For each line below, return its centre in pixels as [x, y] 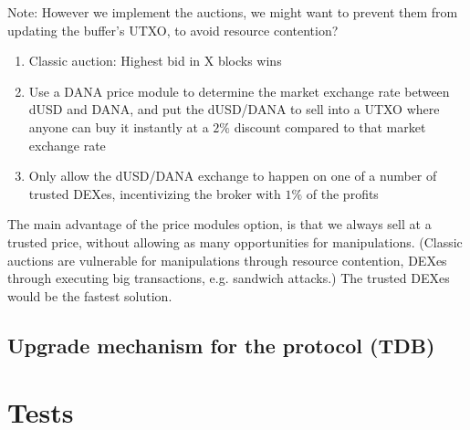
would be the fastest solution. [90, 295]
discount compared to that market [330, 126]
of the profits [342, 193]
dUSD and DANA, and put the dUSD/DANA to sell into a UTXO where [234, 109]
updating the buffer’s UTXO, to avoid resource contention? [173, 30]
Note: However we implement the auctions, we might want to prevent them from [233, 12]
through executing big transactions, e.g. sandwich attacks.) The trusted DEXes [229, 278]
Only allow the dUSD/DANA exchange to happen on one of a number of [233, 176]
